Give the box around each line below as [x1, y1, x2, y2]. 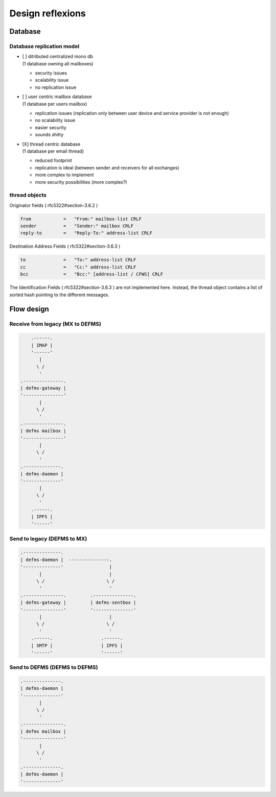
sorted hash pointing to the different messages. [9, 292, 110, 298]
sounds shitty [35, 132, 64, 138]
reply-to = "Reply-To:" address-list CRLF [20, 230, 153, 236]
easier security [35, 124, 66, 130]
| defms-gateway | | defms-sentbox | [20, 600, 136, 606]
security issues [35, 70, 67, 76]
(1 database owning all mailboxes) [22, 60, 94, 66]
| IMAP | [31, 342, 53, 348]
